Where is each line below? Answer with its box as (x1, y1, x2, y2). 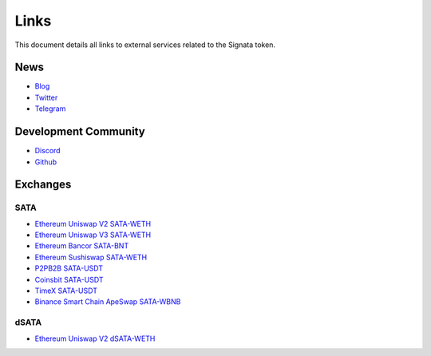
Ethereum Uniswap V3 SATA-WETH (34, 230, 152, 239)
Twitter (34, 93, 58, 102)
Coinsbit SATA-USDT (34, 275, 104, 284)
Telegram (34, 104, 66, 113)
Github (34, 156, 57, 167)
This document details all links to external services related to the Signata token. (14, 40, 275, 49)
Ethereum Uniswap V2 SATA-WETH (34, 219, 152, 228)
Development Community (14, 125, 145, 139)
